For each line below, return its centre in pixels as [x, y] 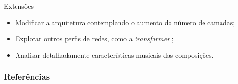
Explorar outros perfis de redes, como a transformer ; [94, 39]
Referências [27, 76]
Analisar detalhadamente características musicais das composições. [114, 55]
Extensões [19, 6]
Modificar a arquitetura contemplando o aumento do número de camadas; [125, 22]
